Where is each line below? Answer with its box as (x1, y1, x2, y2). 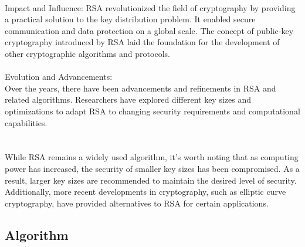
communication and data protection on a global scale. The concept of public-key (5, 24, 294, 36)
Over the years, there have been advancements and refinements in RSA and (5, 82, 276, 94)
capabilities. (5, 116, 48, 128)
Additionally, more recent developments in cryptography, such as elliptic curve (5, 185, 286, 198)
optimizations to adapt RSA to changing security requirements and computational (5, 104, 300, 117)
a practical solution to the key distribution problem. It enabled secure (5, 13, 256, 25)
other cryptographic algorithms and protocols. (5, 47, 170, 59)
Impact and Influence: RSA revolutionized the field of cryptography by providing (5, 1, 296, 13)
